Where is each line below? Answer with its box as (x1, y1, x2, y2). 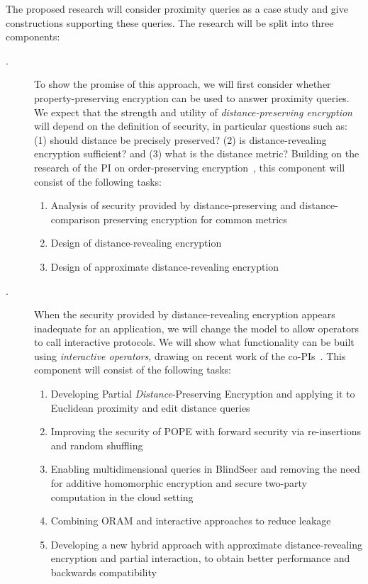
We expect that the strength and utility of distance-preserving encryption (34, 104, 352, 119)
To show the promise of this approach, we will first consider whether (34, 77, 331, 91)
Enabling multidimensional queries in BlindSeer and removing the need (50, 461, 360, 476)
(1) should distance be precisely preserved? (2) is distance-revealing (34, 132, 327, 147)
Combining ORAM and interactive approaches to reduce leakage (50, 513, 331, 528)
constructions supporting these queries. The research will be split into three (6, 15, 334, 30)
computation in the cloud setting (50, 489, 194, 504)
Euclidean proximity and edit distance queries (50, 400, 250, 415)
